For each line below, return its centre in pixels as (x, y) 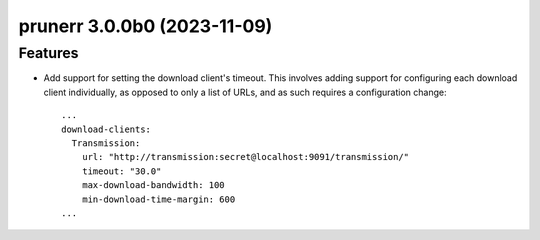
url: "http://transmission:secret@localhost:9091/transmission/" (245, 157)
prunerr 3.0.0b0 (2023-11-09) (145, 26)
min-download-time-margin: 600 (158, 199)
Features (48, 53)
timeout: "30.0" (121, 171)
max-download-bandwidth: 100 (153, 185)
